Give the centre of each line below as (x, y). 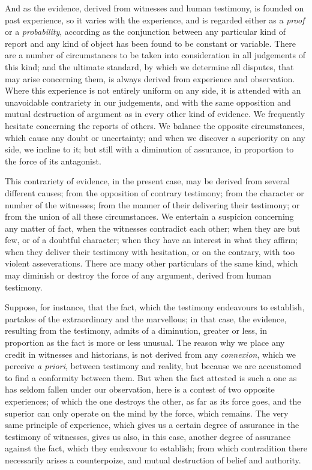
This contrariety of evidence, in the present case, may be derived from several (147, 181)
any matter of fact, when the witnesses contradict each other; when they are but (153, 228)
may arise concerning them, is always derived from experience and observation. (150, 78)
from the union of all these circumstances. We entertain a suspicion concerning (149, 216)
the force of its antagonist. (53, 161)
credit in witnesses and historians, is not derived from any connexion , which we (150, 354)
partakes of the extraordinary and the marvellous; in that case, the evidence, (146, 318)
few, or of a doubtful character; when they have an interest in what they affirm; (151, 240)
